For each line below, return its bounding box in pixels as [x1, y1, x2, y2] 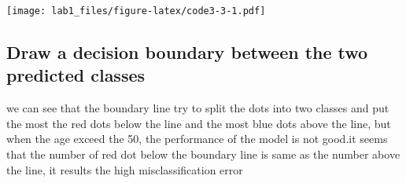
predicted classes [6, 63, 146, 87]
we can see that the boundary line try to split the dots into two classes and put [6, 100, 389, 116]
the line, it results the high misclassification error [6, 161, 243, 178]
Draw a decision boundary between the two [6, 40, 368, 64]
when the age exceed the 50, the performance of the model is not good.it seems [6, 130, 388, 147]
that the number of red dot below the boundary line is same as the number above [6, 146, 400, 163]
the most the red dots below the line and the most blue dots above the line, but [6, 115, 391, 131]
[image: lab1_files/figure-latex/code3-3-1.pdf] [6, 5, 266, 16]
